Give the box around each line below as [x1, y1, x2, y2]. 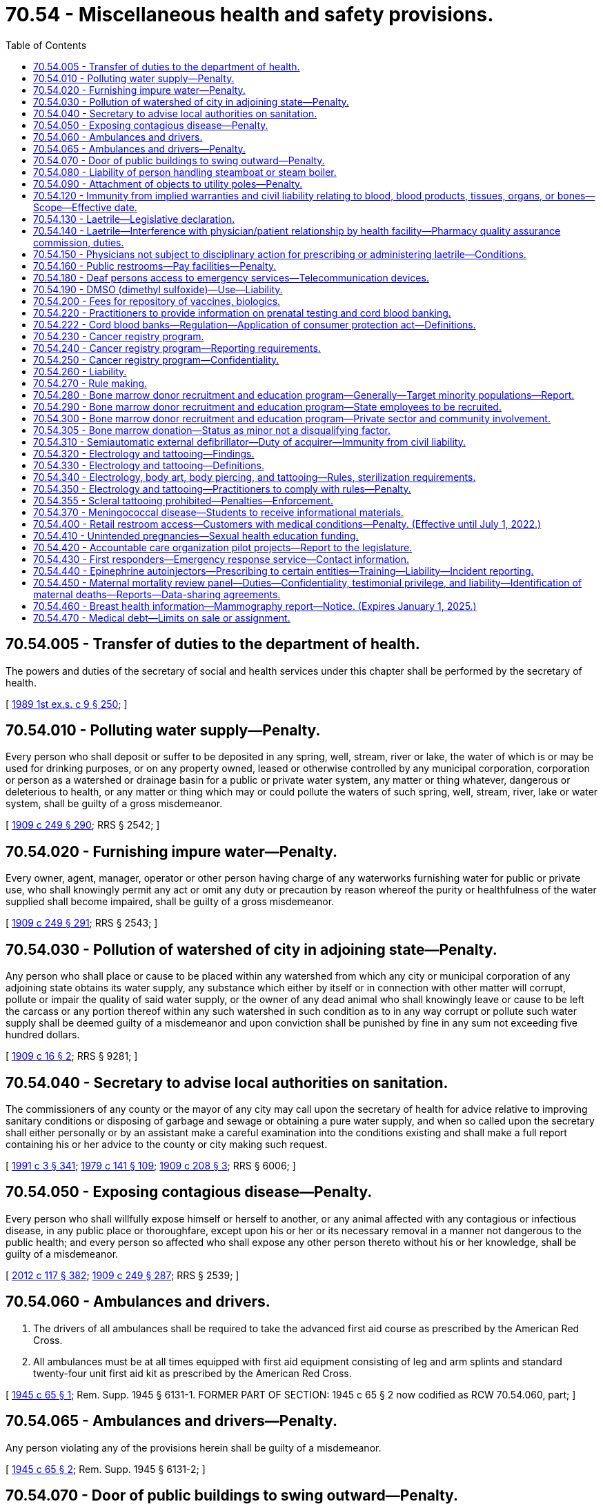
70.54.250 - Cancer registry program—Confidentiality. [33, 353, 279, 366]
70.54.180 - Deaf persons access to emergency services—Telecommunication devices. [33, 271, 429, 284]
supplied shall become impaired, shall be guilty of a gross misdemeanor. [6, 896, 335, 908]
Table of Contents [6, 39, 87, 51]
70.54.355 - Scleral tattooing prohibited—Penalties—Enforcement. [33, 494, 334, 506]
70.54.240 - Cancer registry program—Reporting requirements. [33, 342, 321, 354]
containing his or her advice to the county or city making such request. [6, 1138, 328, 1150]
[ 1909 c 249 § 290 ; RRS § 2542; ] [6, 819, 160, 831]
